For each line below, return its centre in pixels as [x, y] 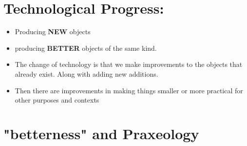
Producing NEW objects [53, 31]
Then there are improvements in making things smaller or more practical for [129, 90]
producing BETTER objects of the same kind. [86, 48]
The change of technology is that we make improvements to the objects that [129, 64]
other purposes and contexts [57, 100]
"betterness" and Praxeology [101, 133]
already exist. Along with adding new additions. [86, 73]
